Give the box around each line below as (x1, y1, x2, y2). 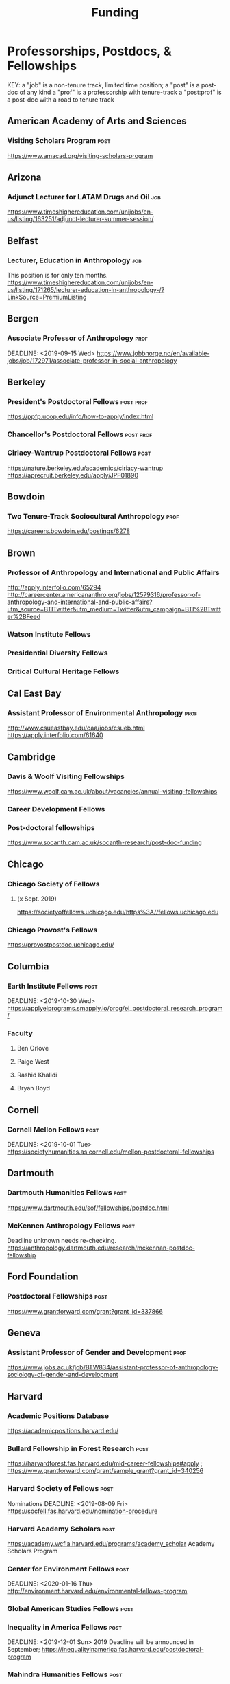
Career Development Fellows (7, 805, 105, 814)
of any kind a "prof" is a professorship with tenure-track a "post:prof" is (19, 88, 222, 96)
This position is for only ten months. (7, 271, 108, 279)
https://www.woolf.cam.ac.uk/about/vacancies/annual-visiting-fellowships (7, 787, 218, 796)
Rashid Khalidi (16, 1070, 57, 1079)
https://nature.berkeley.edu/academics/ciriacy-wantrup (7, 464, 164, 472)
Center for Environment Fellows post (7, 1564, 129, 1573)
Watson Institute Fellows (7, 629, 91, 639)
